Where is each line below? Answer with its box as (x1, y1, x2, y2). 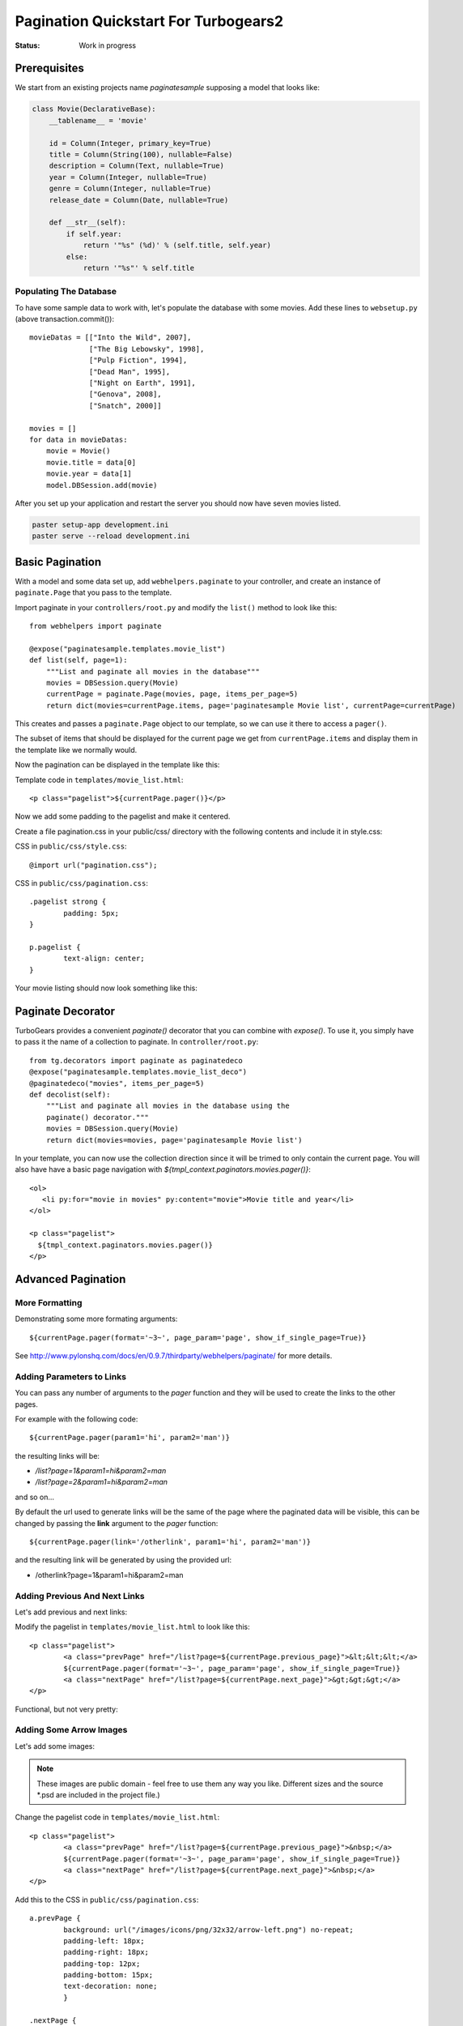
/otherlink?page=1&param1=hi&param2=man (35, 1570, 184, 1579)
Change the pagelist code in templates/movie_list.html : (15, 1812, 220, 1823)
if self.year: (66, 229, 122, 238)
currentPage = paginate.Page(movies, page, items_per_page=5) (45, 690, 299, 699)
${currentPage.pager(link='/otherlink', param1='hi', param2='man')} (29, 1537, 312, 1547)
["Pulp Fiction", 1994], (89, 356, 188, 365)
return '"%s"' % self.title (83, 263, 194, 272)
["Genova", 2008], (89, 390, 162, 399)
